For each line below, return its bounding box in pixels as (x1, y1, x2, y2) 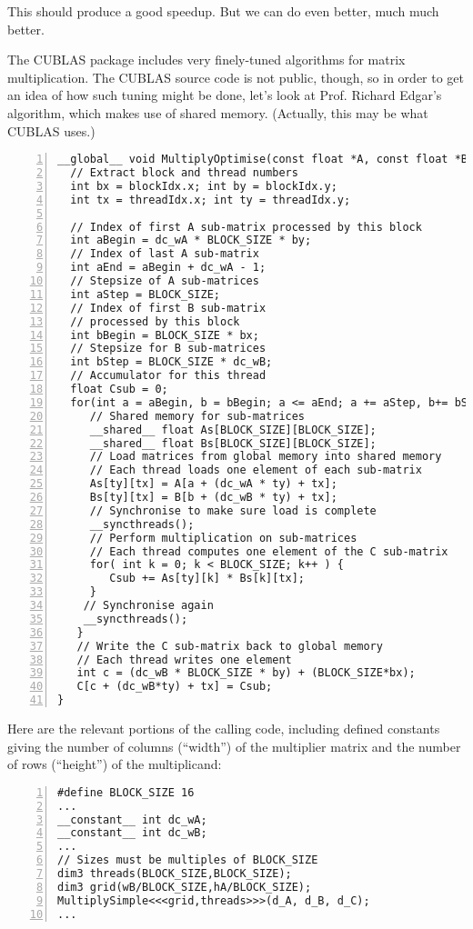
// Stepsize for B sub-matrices (70, 342, 267, 355)
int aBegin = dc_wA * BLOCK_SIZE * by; (70, 234, 312, 247)
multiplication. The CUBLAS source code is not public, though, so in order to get (7, 67, 465, 86)
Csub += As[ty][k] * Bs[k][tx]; (109, 572, 306, 585)
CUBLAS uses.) (7, 121, 96, 140)
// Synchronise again (83, 599, 214, 613)
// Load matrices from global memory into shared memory (89, 450, 442, 464)
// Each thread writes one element (76, 653, 292, 666)
